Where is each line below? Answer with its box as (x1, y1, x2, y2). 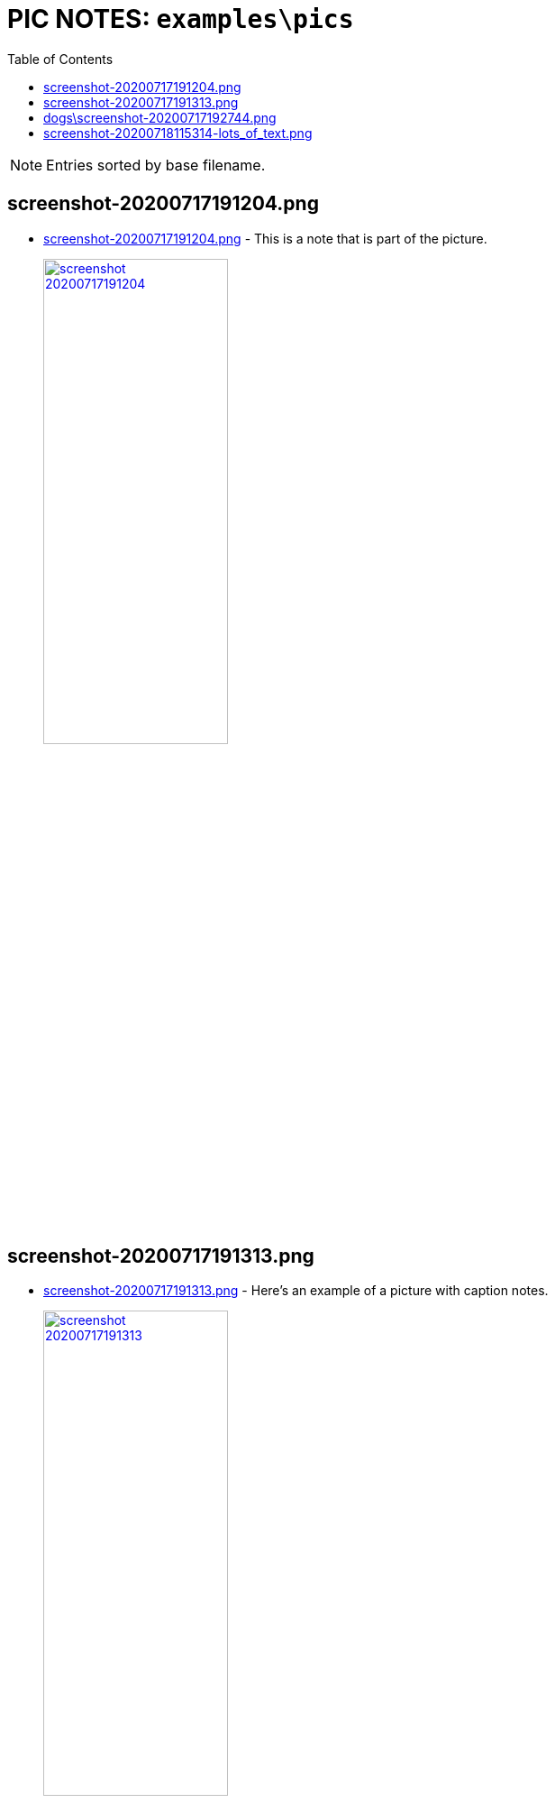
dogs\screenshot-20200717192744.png (43, 109, 277, 125)
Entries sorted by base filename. (46, 155, 266, 174)
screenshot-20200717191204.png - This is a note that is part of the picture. (43, 230, 487, 246)
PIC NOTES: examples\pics (7, 4, 354, 34)
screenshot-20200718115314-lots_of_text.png (43, 124, 313, 141)
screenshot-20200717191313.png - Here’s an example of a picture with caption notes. (43, 1283, 549, 1299)
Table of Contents (7, 51, 114, 67)
